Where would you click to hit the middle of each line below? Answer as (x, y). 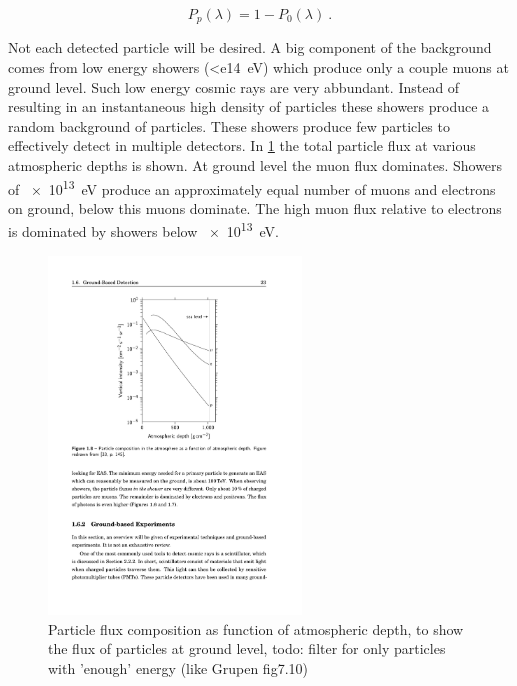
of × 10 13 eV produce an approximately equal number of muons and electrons (252, 187)
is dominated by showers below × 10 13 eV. (143, 230)
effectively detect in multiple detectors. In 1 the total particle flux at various (242, 145)
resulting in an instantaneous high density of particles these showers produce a (249, 106)
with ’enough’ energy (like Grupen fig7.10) (178, 667)
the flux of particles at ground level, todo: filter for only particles (247, 648)
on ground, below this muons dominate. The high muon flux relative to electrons (255, 207)
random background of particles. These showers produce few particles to (229, 125)
